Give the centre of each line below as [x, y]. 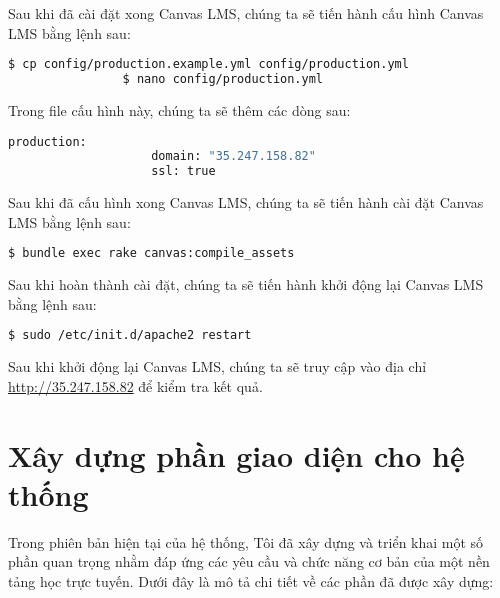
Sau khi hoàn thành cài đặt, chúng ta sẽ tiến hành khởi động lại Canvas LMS [246, 284]
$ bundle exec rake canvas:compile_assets [151, 253]
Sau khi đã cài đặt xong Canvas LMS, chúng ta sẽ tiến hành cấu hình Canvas [246, 13]
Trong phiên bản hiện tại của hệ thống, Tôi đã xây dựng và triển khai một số [246, 541]
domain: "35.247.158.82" [233, 156]
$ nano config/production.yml [223, 79]
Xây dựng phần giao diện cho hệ [236, 454]
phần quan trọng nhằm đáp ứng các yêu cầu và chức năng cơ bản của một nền [249, 561]
